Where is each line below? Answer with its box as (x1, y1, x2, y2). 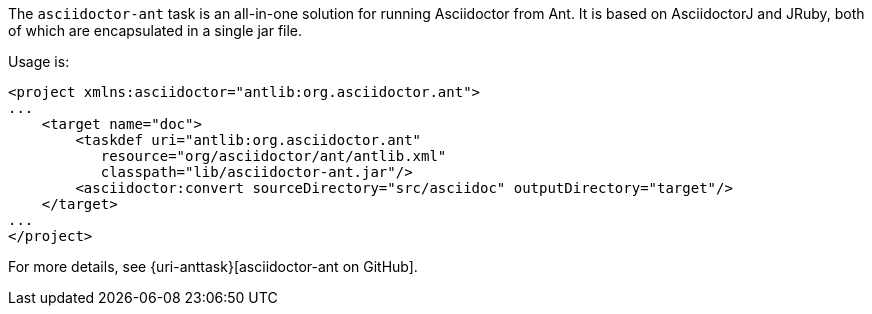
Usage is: (8, 53, 70, 70)
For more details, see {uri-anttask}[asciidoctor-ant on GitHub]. (8, 258, 418, 275)
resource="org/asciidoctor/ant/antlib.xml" (100, 148, 447, 164)
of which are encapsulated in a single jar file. (8, 22, 303, 39)
